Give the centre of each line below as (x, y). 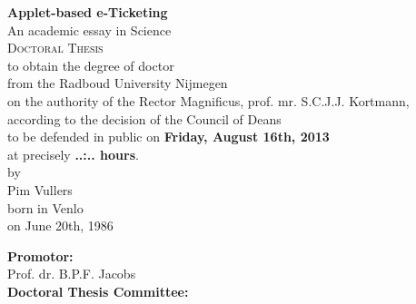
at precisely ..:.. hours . (73, 154)
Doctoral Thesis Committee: (98, 291)
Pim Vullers (40, 189)
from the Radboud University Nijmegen (118, 83)
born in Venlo (45, 207)
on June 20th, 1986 (60, 226)
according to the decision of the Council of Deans (144, 118)
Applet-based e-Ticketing (88, 12)
